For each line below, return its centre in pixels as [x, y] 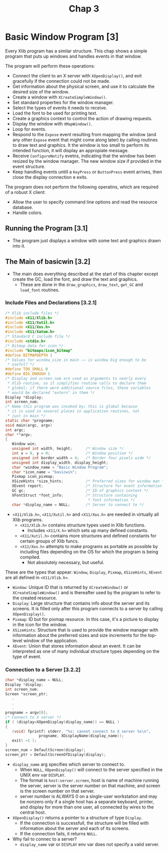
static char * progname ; [30, 420]
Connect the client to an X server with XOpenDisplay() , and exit [77, 75]
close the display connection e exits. [50, 177]
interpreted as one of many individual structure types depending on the [86, 651]
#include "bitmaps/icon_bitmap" [39, 350]
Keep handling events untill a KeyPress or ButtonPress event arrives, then [87, 172]
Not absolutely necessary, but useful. [66, 562]
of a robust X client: [25, 192]
